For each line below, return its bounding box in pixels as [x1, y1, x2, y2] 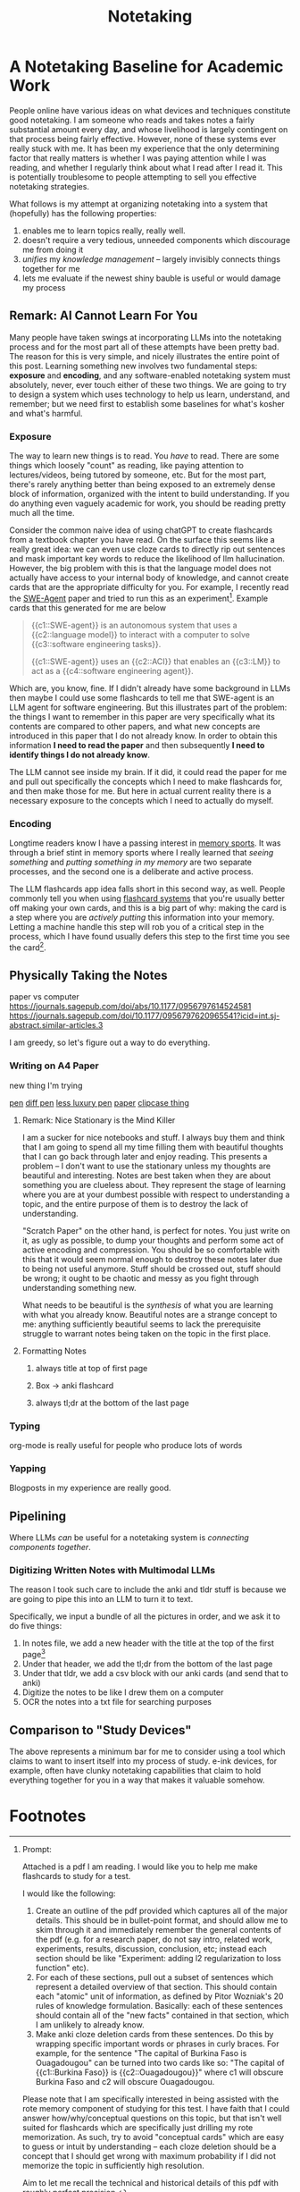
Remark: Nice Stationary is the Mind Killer [21, 1115, 176, 1126]
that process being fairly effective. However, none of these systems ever [9, 133, 277, 144]
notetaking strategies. [9, 181, 89, 191]
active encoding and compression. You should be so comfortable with [21, 1244, 280, 1255]
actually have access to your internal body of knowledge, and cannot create [9, 572, 289, 583]
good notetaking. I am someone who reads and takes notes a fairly [9, 114, 254, 125]
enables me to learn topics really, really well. [21, 225, 186, 236]
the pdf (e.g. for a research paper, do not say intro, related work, [35, 1934, 273, 1944]
